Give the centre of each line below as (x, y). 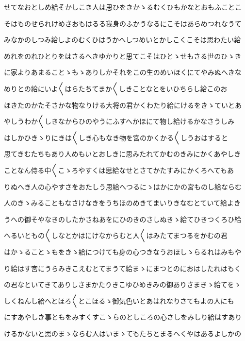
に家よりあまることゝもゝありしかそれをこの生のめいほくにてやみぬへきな (123, 72)
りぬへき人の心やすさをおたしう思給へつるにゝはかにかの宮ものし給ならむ (123, 186)
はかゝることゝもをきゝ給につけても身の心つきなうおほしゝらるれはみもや (123, 251)
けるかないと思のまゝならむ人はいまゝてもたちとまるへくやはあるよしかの (123, 333)
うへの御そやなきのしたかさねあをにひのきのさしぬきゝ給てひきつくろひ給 (123, 219)
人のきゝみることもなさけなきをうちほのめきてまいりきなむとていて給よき (122, 203)
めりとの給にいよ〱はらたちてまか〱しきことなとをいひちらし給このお (116, 88)
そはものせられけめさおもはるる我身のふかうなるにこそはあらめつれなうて (123, 23)
